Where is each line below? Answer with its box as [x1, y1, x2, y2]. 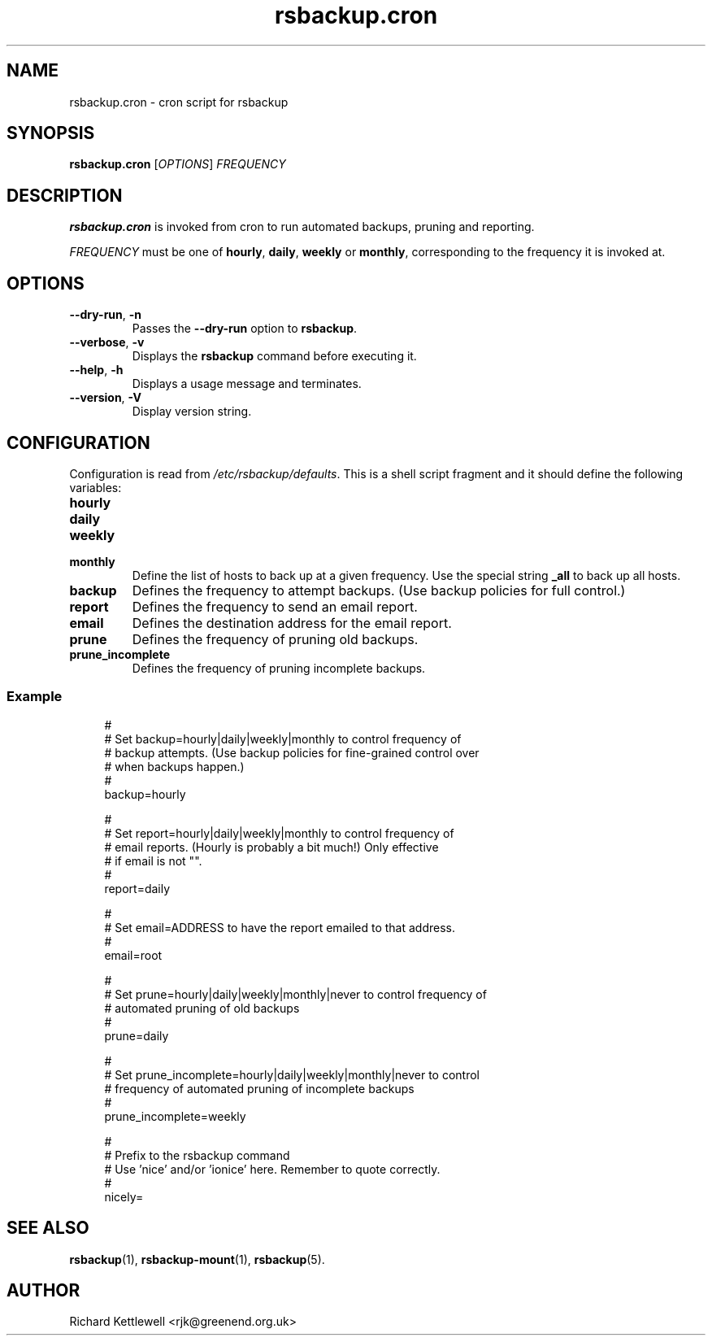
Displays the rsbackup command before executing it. [132, 349, 417, 364]
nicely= [104, 1189, 144, 1204]
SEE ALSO [7, 1218, 89, 1239]
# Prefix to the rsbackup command [104, 1148, 290, 1162]
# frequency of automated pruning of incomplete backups [104, 1081, 415, 1096]
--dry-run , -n [69, 307, 142, 322]
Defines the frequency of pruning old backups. [132, 630, 419, 647]
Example [7, 688, 63, 705]
